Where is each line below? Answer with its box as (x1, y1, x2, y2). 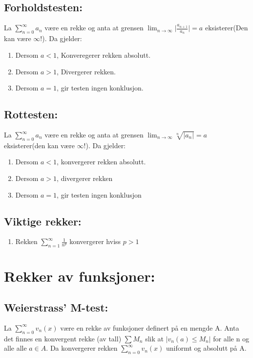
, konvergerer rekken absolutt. (57, 157, 146, 167)
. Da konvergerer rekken (46, 343, 118, 353)
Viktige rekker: (4, 213, 82, 228)
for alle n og (213, 333, 249, 343)
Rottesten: (4, 107, 58, 122)
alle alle (4, 343, 27, 353)
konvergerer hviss (69, 236, 121, 246)
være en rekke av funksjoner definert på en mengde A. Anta (60, 322, 239, 333)
